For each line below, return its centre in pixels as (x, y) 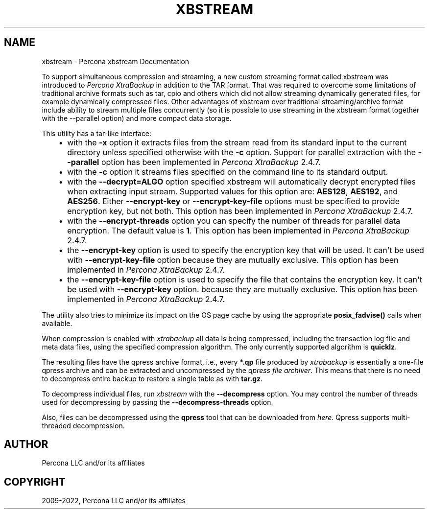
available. (57, 323)
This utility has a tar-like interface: (97, 133)
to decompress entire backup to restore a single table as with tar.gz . (152, 378)
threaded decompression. (83, 425)
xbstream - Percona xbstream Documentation (116, 61)
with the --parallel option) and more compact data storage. (137, 118)
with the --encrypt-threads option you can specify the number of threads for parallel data (234, 221)
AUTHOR (26, 444)
